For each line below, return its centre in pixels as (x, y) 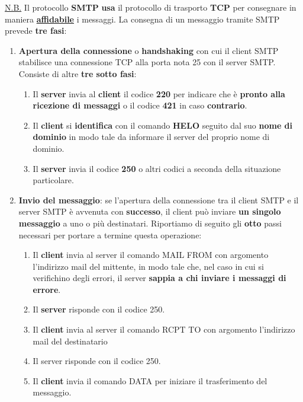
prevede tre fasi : (36, 31)
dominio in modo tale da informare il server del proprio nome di (151, 137)
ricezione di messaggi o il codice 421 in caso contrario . (140, 105)
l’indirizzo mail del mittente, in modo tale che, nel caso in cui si (148, 266)
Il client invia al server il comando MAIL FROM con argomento (151, 255)
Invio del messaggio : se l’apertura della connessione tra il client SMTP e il (159, 200)
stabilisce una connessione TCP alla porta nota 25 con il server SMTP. (147, 62)
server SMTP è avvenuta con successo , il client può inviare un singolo (150, 211)
